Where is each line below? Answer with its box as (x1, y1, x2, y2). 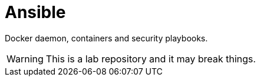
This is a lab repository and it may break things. (45, 52, 256, 65)
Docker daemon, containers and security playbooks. (5, 33, 208, 43)
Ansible (5, 2, 66, 22)
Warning (6, 52, 44, 65)
